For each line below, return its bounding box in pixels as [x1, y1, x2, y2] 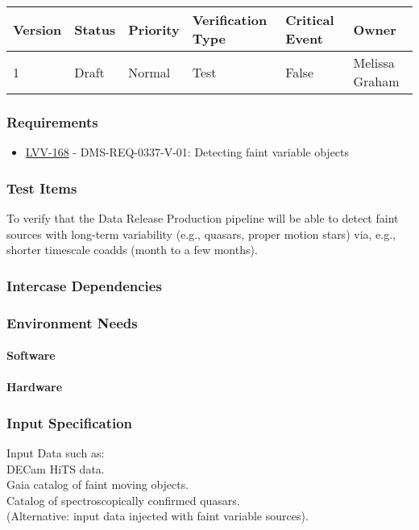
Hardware [6, 378, 63, 395]
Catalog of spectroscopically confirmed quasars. [6, 491, 240, 508]
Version [13, 19, 62, 39]
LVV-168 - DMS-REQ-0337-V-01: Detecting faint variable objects [25, 144, 350, 161]
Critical [285, 10, 334, 29]
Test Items [6, 177, 77, 198]
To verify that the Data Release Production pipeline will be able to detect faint [6, 210, 399, 227]
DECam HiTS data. [6, 460, 105, 477]
